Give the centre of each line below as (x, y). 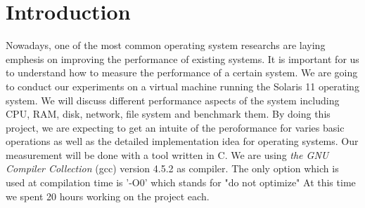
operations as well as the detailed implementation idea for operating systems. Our (182, 141)
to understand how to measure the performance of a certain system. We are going (182, 72)
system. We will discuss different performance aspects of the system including (173, 100)
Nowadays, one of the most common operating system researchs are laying (166, 45)
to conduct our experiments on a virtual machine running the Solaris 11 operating (182, 86)
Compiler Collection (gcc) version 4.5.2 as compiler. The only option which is (172, 168)
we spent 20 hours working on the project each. (108, 196)
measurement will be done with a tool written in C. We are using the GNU (167, 154)
